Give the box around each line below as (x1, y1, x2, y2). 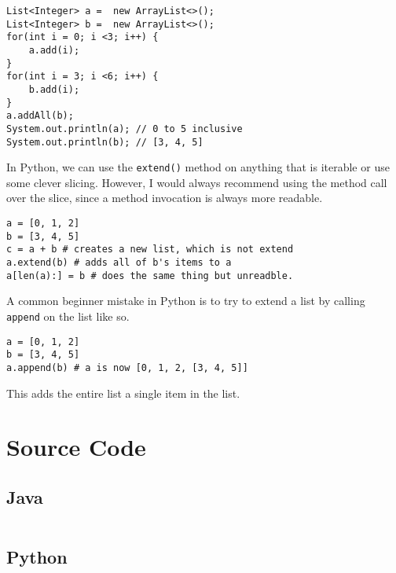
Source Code (6, 431, 146, 463)
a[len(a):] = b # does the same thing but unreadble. (6, 270, 294, 281)
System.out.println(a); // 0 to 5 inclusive (6, 123, 243, 134)
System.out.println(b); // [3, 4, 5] (6, 136, 203, 148)
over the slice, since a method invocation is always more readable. (6, 189, 323, 206)
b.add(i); (28, 83, 80, 95)
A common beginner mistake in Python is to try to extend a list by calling (6, 292, 365, 309)
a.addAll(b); (6, 110, 74, 122)
